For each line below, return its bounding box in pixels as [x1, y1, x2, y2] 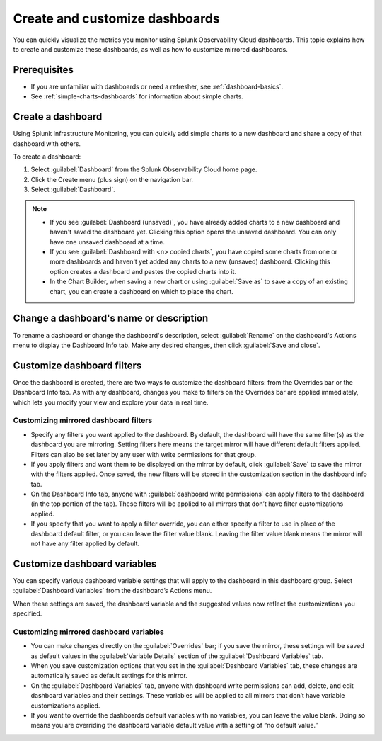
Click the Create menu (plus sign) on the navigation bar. [30, 175, 194, 183]
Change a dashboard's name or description [13, 312, 209, 324]
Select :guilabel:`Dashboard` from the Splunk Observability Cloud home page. [30, 165, 257, 174]
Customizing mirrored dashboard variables [13, 627, 164, 637]
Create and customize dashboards [13, 11, 220, 26]
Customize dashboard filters [13, 359, 142, 371]
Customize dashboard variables [13, 558, 157, 570]
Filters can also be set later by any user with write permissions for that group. [30, 450, 257, 458]
